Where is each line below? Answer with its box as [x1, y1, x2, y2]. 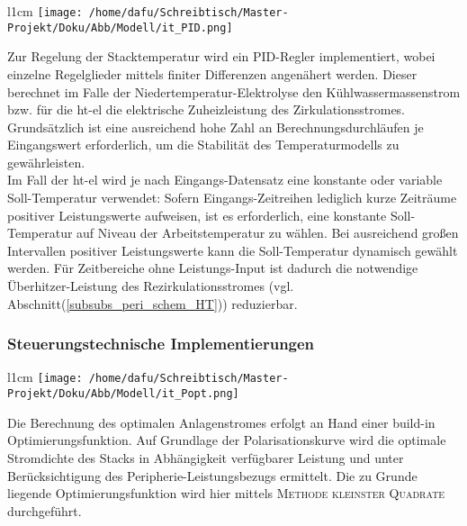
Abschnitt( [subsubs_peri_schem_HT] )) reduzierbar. [7, 294, 298, 313]
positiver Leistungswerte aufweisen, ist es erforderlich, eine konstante [7, 205, 387, 224]
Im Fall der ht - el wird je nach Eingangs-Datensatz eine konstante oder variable [7, 170, 443, 189]
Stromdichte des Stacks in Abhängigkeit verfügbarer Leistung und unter [7, 448, 404, 467]
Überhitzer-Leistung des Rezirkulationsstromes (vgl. [7, 277, 294, 295]
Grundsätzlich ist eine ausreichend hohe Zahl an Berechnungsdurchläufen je [7, 117, 424, 136]
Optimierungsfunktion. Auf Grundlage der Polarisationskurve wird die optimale [7, 431, 446, 449]
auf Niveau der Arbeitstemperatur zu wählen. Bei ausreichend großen [76, 223, 459, 242]
